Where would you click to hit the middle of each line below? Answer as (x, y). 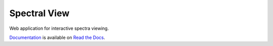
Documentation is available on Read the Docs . (57, 37)
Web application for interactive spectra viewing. (59, 28)
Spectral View (39, 13)
